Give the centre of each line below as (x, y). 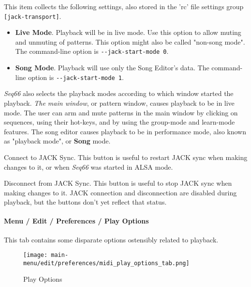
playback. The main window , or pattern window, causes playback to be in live (119, 103)
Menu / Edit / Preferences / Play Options (76, 221)
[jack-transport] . (33, 16)
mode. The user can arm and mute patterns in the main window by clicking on (121, 112)
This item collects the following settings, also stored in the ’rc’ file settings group (124, 6)
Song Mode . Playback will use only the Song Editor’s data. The (112, 68)
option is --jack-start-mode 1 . (76, 77)
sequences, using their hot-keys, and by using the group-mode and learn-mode (119, 122)
